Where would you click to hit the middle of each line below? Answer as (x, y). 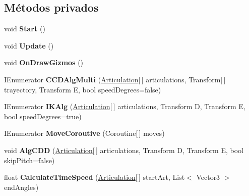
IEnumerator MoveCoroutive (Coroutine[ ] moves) (84, 133)
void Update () (29, 45)
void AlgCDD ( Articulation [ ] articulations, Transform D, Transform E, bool (124, 150)
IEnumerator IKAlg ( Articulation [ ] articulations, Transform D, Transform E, (125, 106)
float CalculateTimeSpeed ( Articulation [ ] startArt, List (95, 177)
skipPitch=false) (29, 160)
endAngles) (21, 187)
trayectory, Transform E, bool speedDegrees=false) (83, 89)
